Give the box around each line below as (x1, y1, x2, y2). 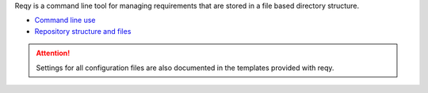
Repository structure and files (34, 26, 132, 35)
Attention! (36, 48, 71, 58)
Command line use (34, 16, 96, 25)
